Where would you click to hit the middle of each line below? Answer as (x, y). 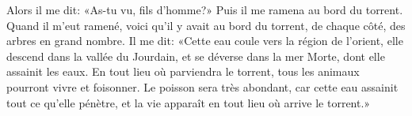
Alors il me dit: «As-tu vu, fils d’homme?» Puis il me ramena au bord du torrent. (205, 9)
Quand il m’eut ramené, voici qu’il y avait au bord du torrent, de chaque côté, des (206, 25)
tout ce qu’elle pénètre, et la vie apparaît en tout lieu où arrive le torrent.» (189, 102)
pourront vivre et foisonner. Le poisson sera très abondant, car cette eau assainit (202, 86)
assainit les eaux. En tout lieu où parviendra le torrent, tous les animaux (183, 71)
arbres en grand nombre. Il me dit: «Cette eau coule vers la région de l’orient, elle (205, 41)
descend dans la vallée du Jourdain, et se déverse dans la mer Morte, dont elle (196, 56)
